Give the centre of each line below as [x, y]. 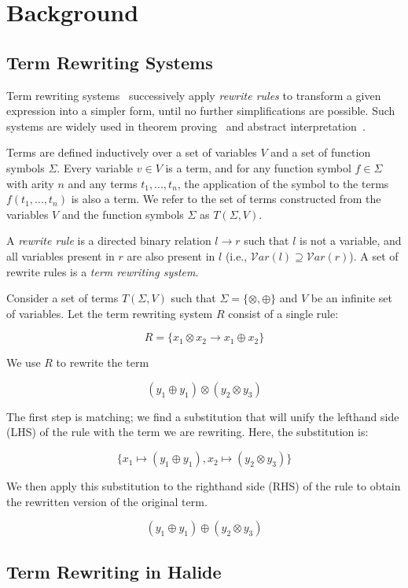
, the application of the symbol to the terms [283, 183]
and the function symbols [123, 214]
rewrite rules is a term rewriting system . [103, 271]
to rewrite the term [103, 362]
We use [24, 362]
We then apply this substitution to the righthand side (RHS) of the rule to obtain [204, 486]
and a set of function [321, 152]
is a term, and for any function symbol [258, 167]
